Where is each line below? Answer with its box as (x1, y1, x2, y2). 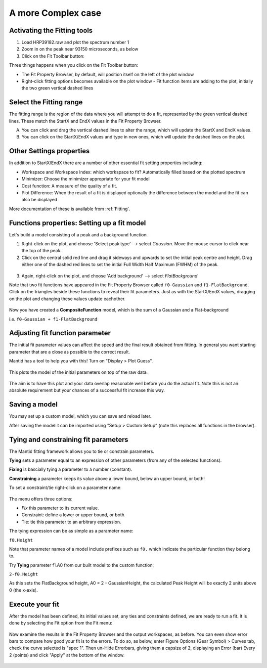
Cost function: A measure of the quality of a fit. (21, 183, 117, 189)
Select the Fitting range (9, 98, 83, 106)
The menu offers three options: (9, 496, 73, 502)
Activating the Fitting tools (9, 26, 93, 35)
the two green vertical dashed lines (21, 85, 93, 91)
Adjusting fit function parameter (9, 329, 111, 337)
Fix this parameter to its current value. (21, 505, 99, 511)
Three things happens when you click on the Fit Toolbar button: (9, 62, 138, 68)
